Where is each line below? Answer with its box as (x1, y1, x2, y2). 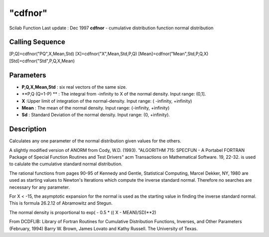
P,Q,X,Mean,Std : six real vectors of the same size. (21, 84, 127, 90)
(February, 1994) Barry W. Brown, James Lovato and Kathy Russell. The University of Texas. (9, 226, 198, 232)
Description (9, 125, 47, 133)
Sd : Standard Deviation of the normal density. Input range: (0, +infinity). (21, 112, 170, 118)
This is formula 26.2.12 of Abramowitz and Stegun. (9, 200, 113, 206)
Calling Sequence (9, 38, 66, 46)
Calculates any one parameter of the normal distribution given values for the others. (9, 138, 181, 144)
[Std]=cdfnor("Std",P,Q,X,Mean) (9, 58, 75, 64)
